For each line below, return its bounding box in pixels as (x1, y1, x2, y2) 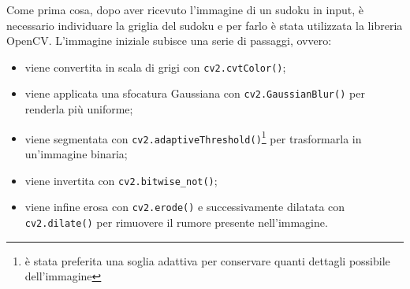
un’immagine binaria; (24, 146, 128, 161)
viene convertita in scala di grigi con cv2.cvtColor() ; (24, 58, 286, 75)
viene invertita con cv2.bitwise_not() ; (24, 172, 218, 188)
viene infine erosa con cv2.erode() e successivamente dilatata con (24, 198, 345, 215)
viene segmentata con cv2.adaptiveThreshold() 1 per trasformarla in (24, 128, 362, 146)
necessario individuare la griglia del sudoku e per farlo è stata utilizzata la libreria (6, 17, 403, 33)
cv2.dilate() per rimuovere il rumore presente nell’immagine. (24, 213, 328, 230)
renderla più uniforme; (24, 101, 133, 117)
